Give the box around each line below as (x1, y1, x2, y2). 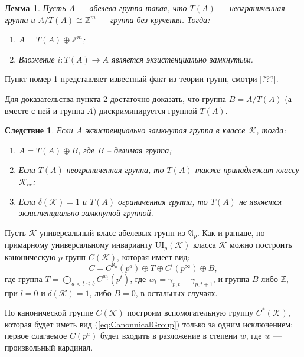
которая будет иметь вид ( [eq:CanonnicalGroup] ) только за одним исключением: (5, 317, 293, 330)
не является (238, 195, 282, 207)
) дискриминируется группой (93, 104, 197, 116)
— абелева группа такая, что (78, 2, 187, 14)
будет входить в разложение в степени (100, 329, 237, 342)
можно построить (229, 238, 292, 251)
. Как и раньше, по (197, 226, 265, 238)
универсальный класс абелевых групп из (40, 226, 185, 238)
